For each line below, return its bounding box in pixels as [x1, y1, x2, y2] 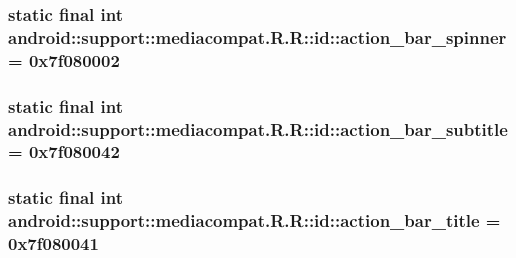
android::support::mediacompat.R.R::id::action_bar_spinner [8, 24, 507, 49]
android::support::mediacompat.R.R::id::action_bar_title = [8, 208, 501, 233]
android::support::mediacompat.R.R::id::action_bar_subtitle [8, 116, 508, 141]
